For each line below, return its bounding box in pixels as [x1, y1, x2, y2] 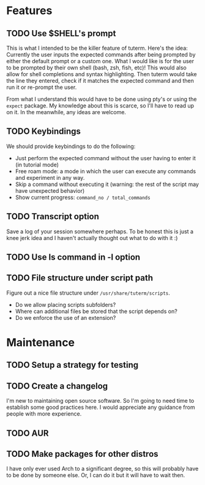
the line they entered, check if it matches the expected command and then [6, 77, 195, 84]
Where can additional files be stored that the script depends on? [15, 308, 177, 315]
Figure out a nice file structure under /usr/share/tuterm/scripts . [6, 289, 170, 297]
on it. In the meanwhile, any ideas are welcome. [6, 109, 127, 115]
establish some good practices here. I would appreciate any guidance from [6, 403, 195, 411]
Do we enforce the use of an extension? [15, 314, 116, 321]
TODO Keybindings [6, 126, 81, 137]
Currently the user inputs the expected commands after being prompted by [6, 51, 196, 58]
